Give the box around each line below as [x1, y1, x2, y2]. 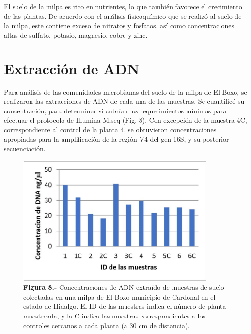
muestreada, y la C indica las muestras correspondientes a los [23, 311, 205, 320]
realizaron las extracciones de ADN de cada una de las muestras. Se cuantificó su [4, 96, 245, 106]
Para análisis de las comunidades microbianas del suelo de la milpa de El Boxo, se [4, 86, 247, 96]
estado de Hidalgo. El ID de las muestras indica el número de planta [23, 301, 226, 311]
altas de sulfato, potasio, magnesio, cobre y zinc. [4, 30, 148, 40]
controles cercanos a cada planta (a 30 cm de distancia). [23, 320, 190, 330]
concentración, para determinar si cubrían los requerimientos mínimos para [4, 105, 227, 115]
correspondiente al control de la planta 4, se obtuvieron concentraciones [4, 124, 217, 134]
